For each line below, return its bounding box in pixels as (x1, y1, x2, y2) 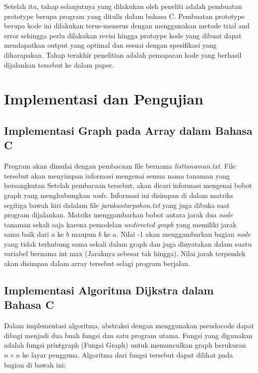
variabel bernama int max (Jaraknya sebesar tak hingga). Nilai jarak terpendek (4, 248, 246, 259)
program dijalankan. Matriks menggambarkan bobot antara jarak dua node (4, 209, 233, 220)
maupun (71, 229, 96, 239)
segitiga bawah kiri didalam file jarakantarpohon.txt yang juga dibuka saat (4, 199, 230, 210)
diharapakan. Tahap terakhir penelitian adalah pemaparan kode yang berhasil (4, 49, 242, 60)
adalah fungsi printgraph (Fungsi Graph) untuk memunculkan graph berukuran (4, 340, 246, 350)
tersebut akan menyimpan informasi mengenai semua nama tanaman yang (4, 170, 230, 181)
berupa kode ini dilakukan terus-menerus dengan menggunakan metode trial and (4, 20, 250, 31)
